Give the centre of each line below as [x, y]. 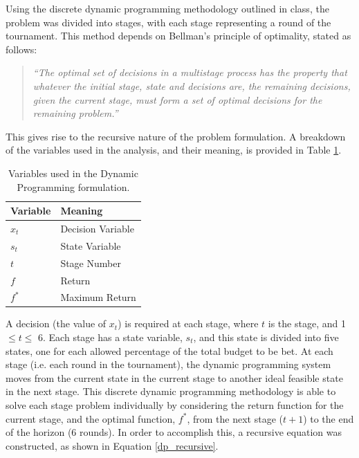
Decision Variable [97, 228]
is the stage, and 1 [307, 323]
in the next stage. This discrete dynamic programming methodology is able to [171, 391]
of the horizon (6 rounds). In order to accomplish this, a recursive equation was [174, 432]
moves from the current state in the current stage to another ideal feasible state [174, 377]
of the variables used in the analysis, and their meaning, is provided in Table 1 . [174, 150]
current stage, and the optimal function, [91, 418]
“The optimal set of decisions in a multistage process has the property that [190, 72]
